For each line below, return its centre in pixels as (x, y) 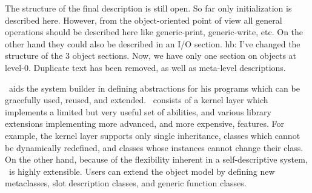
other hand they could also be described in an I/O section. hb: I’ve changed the (153, 43)
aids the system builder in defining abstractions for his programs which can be (154, 88)
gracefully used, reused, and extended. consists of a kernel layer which (137, 100)
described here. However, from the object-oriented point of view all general (144, 20)
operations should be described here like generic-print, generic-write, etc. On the (154, 32)
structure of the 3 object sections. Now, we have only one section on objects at (151, 56)
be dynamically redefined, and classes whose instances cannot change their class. (154, 147)
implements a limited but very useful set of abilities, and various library (138, 111)
